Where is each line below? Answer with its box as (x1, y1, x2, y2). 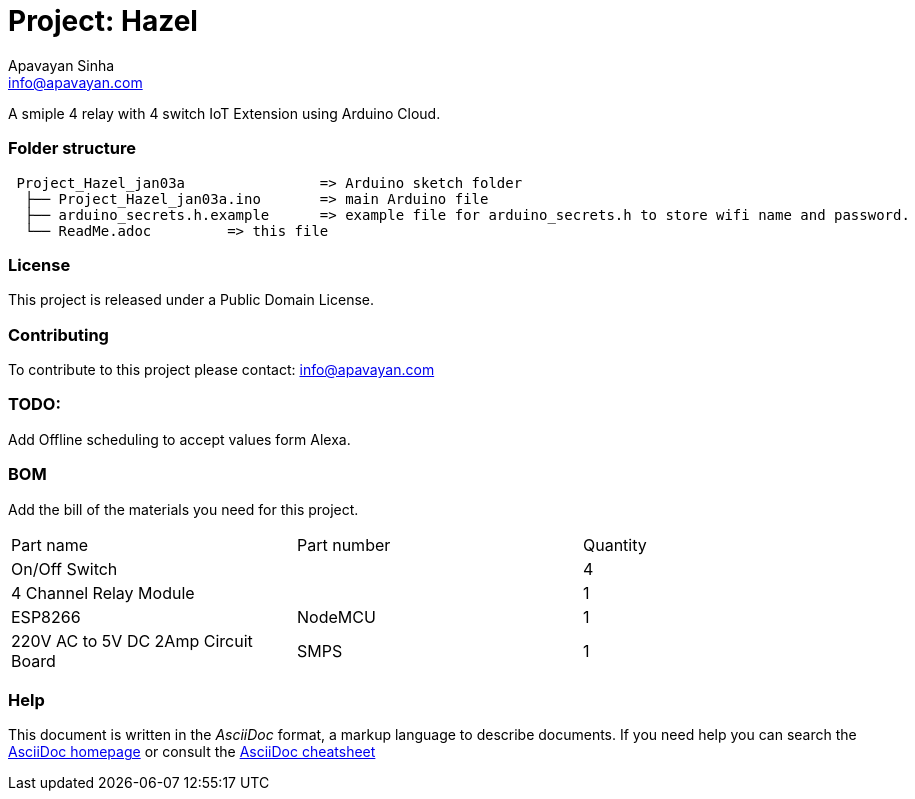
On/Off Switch (11, 558, 118, 579)
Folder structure (8, 138, 136, 159)
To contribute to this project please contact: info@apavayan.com (8, 361, 435, 378)
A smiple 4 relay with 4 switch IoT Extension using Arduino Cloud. (8, 104, 441, 122)
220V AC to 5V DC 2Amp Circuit (11, 630, 253, 651)
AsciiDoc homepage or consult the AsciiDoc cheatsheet (8, 743, 376, 761)
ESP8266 (11, 606, 81, 627)
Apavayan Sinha (8, 56, 115, 74)
